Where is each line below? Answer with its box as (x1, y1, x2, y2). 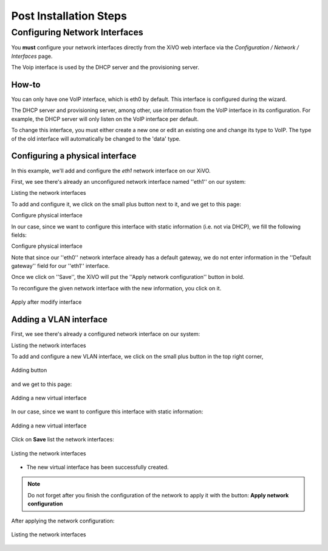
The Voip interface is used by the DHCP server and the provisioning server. (11, 64, 200, 71)
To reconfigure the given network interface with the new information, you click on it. (11, 284, 222, 292)
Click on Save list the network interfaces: (11, 436, 115, 443)
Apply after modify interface (11, 298, 82, 306)
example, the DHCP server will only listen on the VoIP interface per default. (11, 115, 199, 122)
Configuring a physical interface (11, 151, 137, 161)
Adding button (11, 367, 47, 374)
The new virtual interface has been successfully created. (26, 463, 169, 471)
